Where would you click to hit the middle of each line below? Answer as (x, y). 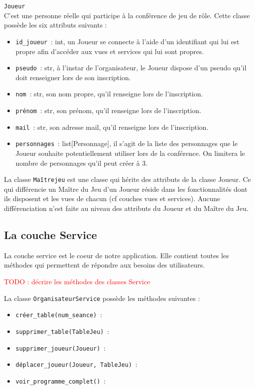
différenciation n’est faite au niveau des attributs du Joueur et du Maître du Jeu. (126, 208)
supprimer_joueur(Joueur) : (61, 347)
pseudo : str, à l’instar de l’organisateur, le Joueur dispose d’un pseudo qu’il (131, 68)
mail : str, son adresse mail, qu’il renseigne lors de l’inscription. (112, 127)
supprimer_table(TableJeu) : (62, 331)
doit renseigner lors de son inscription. (73, 77)
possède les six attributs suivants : (56, 25)
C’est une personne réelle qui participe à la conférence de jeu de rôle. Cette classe (127, 15)
